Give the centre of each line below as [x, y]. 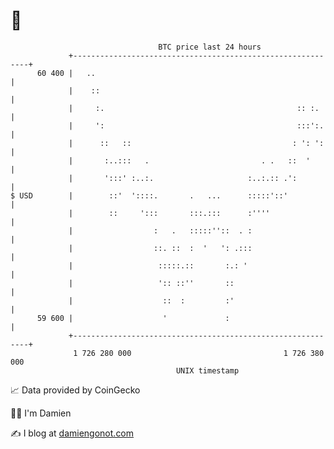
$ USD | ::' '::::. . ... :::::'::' [149, 195]
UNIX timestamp [207, 370]
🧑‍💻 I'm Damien [41, 413]
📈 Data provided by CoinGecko [75, 390]
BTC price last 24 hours [210, 47]
